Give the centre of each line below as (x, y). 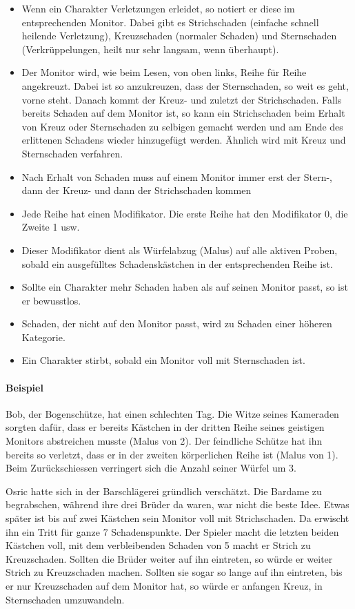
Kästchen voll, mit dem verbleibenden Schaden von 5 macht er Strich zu (158, 545)
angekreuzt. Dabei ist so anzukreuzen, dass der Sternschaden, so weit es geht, (185, 85)
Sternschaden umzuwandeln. (65, 599)
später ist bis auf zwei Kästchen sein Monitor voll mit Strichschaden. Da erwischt (177, 518)
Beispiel (24, 387)
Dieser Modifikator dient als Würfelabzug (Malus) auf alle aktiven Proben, (180, 250)
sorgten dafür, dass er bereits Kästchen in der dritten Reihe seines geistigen (165, 427)
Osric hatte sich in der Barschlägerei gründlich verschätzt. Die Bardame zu (164, 491)
